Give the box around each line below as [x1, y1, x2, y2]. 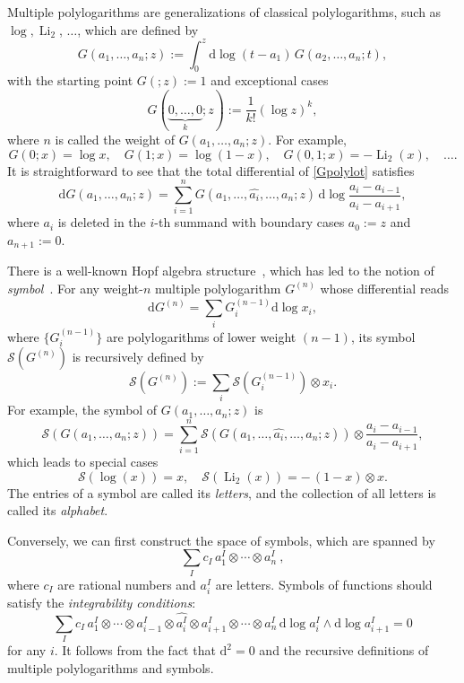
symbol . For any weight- [7, 278, 143, 297]
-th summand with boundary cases [154, 213, 345, 232]
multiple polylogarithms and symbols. [7, 658, 214, 677]
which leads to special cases [7, 451, 159, 470]
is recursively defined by [72, 346, 204, 365]
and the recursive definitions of [259, 641, 429, 660]
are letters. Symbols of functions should [215, 574, 433, 593]
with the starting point [7, 71, 133, 90]
